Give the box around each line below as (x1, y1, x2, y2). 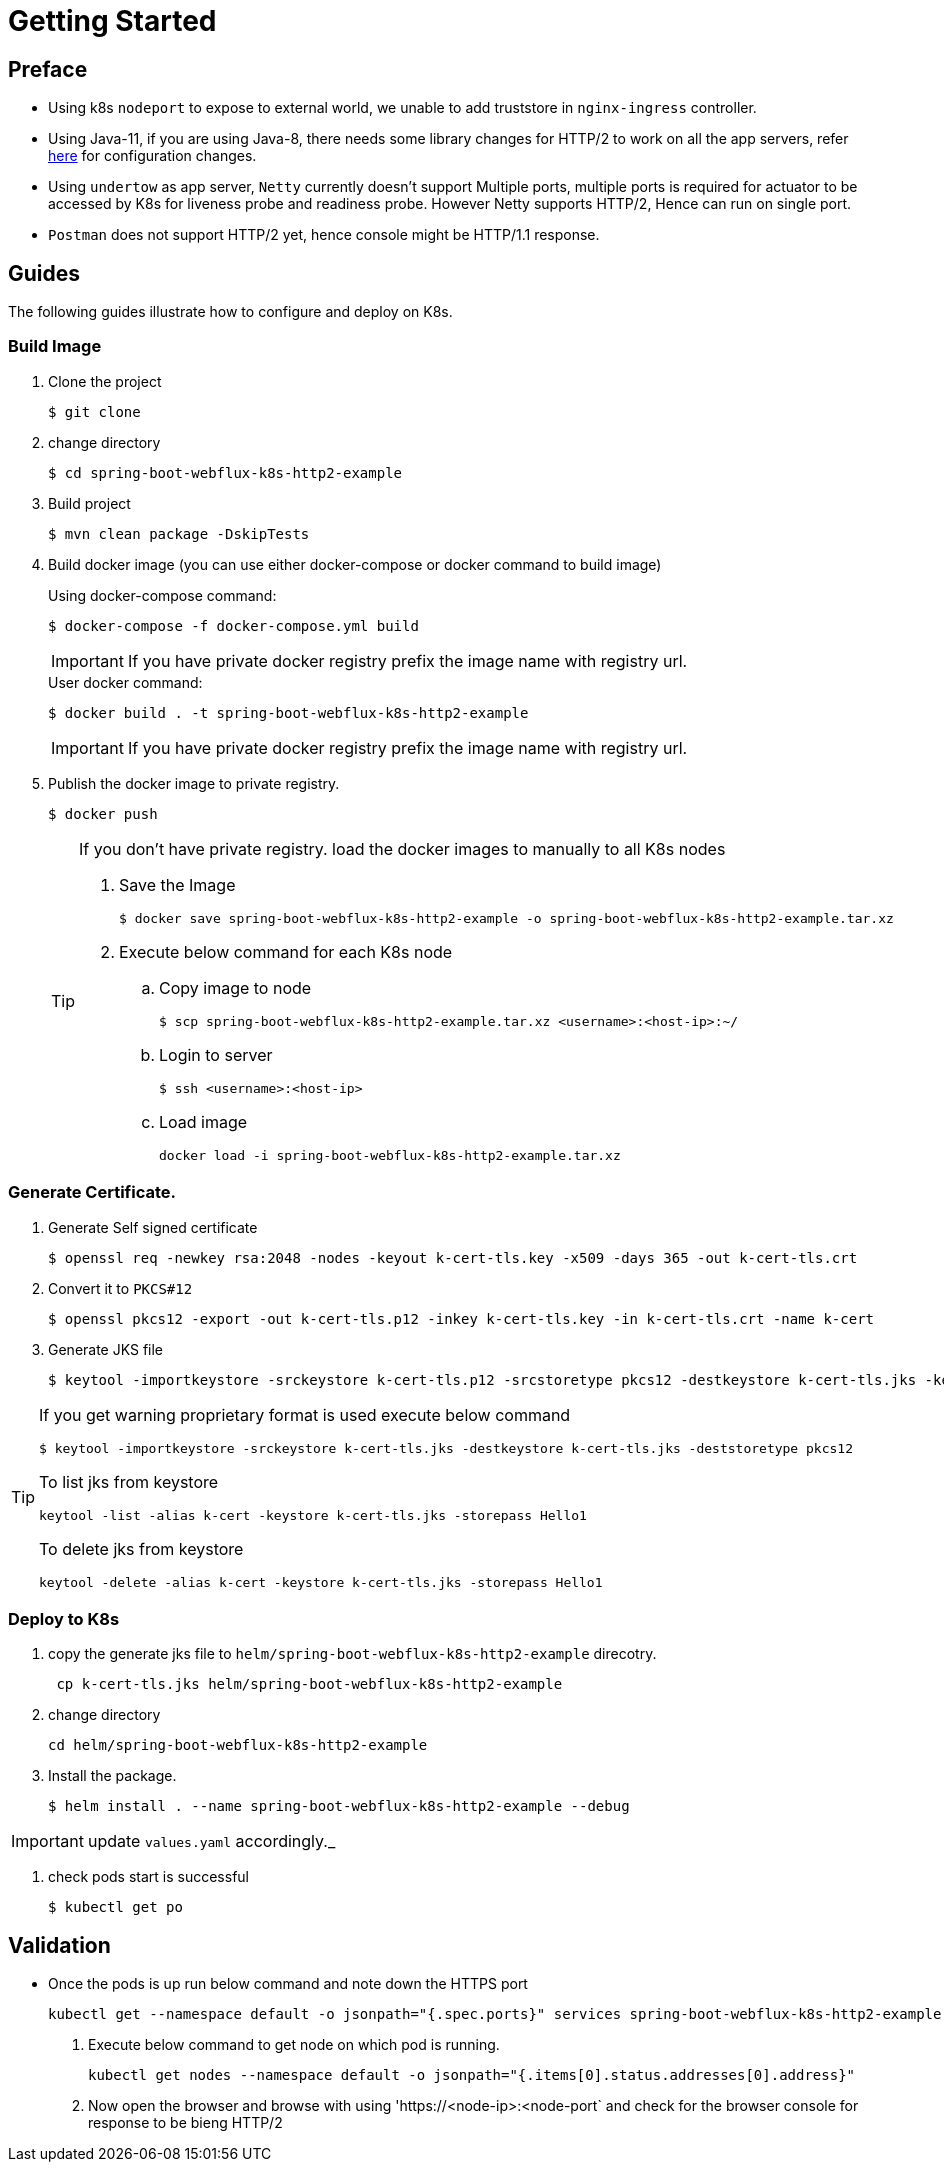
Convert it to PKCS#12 (48, 1279, 193, 1297)
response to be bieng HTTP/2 (88, 2114, 283, 2132)
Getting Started (8, 4, 217, 38)
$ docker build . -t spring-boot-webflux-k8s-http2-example (48, 704, 529, 721)
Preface (8, 56, 88, 82)
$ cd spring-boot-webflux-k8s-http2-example (48, 464, 403, 481)
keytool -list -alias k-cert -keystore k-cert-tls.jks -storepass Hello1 (39, 1507, 587, 1523)
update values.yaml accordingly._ (87, 1831, 336, 1852)
